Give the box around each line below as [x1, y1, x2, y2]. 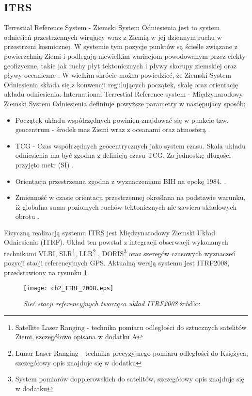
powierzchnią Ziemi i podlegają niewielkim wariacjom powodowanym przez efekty [4, 50, 246, 61]
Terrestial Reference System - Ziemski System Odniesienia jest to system [4, 22, 220, 33]
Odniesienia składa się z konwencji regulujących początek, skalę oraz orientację [4, 79, 238, 89]
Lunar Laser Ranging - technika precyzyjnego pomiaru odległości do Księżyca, [15, 347, 248, 358]
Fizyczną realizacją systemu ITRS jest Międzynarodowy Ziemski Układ [4, 227, 215, 237]
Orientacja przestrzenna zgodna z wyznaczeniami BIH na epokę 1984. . [15, 176, 226, 186]
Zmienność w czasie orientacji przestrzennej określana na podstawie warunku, [15, 192, 246, 202]
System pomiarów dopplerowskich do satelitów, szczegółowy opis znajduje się [15, 374, 244, 384]
